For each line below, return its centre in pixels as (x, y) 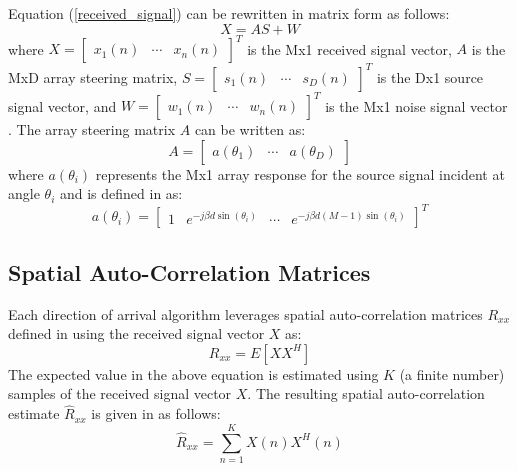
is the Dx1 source (430, 76)
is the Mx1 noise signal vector (416, 105)
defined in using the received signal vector (136, 333)
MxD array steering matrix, (93, 76)
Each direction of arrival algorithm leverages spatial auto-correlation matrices (245, 313)
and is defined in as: (121, 193)
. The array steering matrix (92, 129)
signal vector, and (62, 105)
